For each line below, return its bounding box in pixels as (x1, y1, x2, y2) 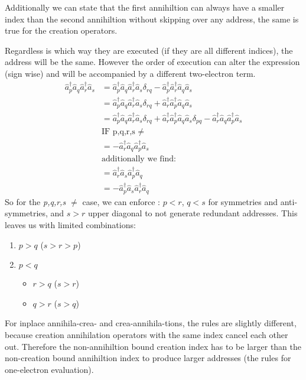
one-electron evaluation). (5, 363, 94, 375)
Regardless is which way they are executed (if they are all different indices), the (5, 44, 293, 56)
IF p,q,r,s (101, 128, 135, 137)
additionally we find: (101, 155, 176, 164)
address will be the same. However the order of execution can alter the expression (5, 56, 300, 68)
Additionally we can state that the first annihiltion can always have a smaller (5, 1, 285, 13)
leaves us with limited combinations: (5, 219, 136, 231)
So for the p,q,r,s (5, 195, 66, 207)
